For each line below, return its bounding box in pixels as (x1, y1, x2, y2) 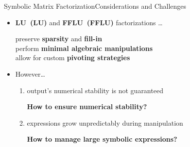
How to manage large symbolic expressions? (27, 134, 177, 144)
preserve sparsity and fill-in (15, 33, 102, 44)
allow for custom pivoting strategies (15, 52, 130, 63)
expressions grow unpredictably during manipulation (27, 117, 183, 128)
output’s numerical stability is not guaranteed (27, 85, 163, 95)
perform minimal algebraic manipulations (15, 43, 153, 53)
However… (15, 68, 45, 79)
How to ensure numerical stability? (27, 101, 147, 112)
